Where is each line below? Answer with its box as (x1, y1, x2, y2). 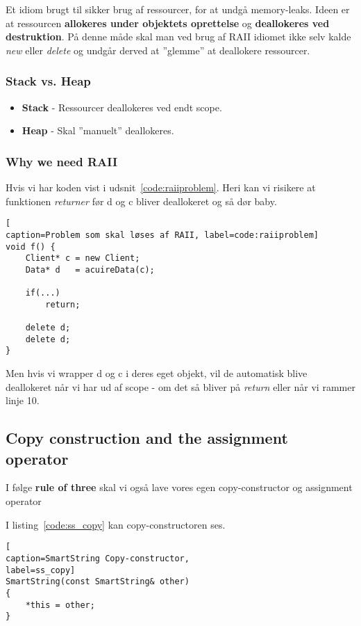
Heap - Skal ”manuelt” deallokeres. (22, 123, 174, 138)
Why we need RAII (6, 152, 118, 170)
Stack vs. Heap (6, 72, 91, 90)
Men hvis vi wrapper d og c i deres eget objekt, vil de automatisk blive (6, 366, 308, 380)
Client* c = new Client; (25, 253, 140, 264)
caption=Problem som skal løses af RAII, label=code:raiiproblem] (6, 230, 319, 240)
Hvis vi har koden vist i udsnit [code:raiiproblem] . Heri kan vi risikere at (6, 180, 316, 194)
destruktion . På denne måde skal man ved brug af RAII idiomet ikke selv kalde (6, 29, 351, 44)
